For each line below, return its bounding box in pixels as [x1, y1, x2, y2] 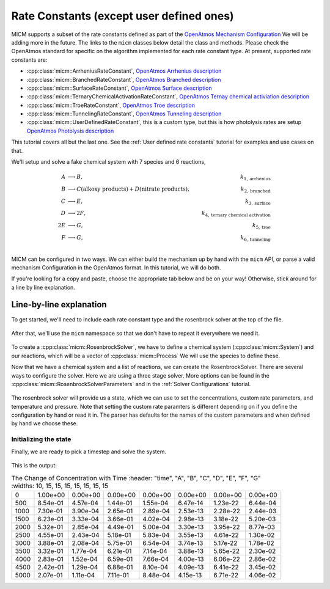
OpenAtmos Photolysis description [26, 127, 114, 134]
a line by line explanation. [11, 284, 76, 291]
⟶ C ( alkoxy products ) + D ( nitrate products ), [67, 185, 189, 192]
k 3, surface [244, 197, 271, 206]
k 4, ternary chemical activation [201, 210, 271, 218]
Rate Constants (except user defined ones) [11, 9, 235, 23]
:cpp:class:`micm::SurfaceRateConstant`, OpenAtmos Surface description [26, 84, 212, 92]
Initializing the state [11, 435, 71, 444]
